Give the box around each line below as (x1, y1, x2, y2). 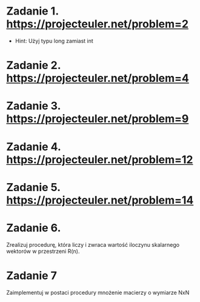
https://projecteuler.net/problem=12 (6, 153, 193, 166)
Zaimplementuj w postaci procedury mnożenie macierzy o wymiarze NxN (6, 289, 190, 296)
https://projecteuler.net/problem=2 (6, 17, 189, 31)
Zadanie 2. (6, 59, 61, 72)
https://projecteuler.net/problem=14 (6, 193, 194, 207)
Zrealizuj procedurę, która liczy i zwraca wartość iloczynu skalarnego (6, 241, 180, 248)
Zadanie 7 (6, 269, 58, 283)
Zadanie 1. (6, 4, 59, 18)
